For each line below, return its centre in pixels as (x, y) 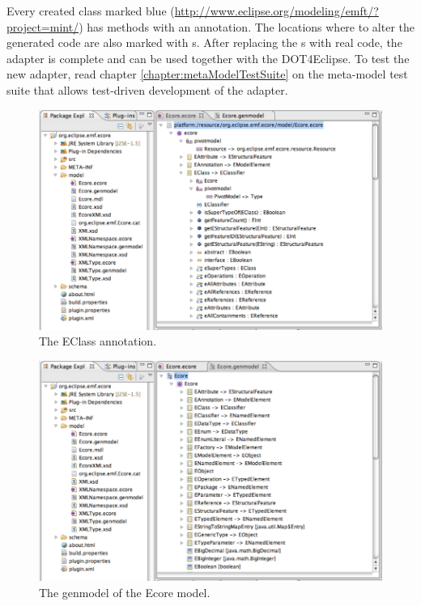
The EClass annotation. (98, 341)
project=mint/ (43, 26)
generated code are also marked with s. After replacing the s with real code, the (204, 42)
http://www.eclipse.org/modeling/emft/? (276, 11)
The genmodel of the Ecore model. (125, 592)
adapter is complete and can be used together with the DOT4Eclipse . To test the (208, 58)
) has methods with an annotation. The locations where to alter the (247, 26)
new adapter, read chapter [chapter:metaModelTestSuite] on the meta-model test (207, 74)
